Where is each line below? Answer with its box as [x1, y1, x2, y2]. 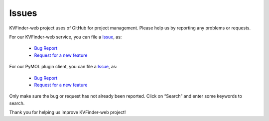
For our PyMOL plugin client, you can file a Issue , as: [9, 64, 117, 70]
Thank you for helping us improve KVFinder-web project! [9, 110, 126, 116]
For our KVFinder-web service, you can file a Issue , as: [9, 34, 122, 40]
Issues [9, 7, 37, 18]
